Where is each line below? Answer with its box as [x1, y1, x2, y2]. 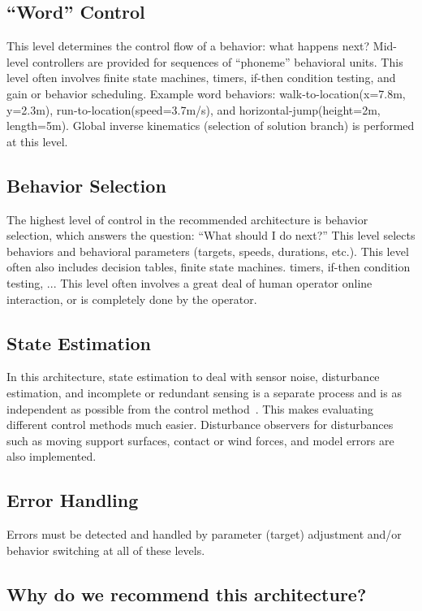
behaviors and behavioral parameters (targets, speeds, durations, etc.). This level [6, 242, 409, 259]
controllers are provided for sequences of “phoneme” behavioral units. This [32, 53, 403, 70]
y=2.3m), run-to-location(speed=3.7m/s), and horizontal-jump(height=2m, [6, 101, 381, 118]
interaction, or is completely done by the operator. [6, 290, 257, 307]
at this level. [6, 132, 68, 149]
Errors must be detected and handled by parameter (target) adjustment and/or [6, 526, 402, 543]
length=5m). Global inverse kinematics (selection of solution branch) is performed [6, 117, 415, 134]
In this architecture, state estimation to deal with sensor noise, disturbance [6, 368, 380, 385]
